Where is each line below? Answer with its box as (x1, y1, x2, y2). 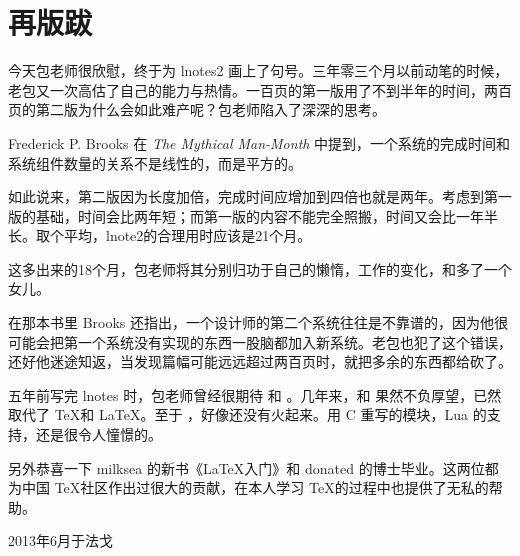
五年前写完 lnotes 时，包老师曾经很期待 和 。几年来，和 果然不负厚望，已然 (8, 384, 502, 405)
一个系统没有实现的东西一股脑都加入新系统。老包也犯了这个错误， (77, 331, 512, 352)
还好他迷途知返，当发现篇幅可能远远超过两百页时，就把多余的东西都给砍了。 (8, 351, 512, 372)
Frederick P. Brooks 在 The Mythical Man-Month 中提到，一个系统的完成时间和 (8, 132, 511, 153)
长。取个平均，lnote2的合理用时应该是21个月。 (8, 225, 312, 246)
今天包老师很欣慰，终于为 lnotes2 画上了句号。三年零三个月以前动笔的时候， (8, 60, 509, 81)
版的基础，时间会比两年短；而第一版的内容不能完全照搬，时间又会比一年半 (8, 205, 498, 226)
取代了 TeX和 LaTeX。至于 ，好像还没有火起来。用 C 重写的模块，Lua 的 (8, 404, 487, 425)
